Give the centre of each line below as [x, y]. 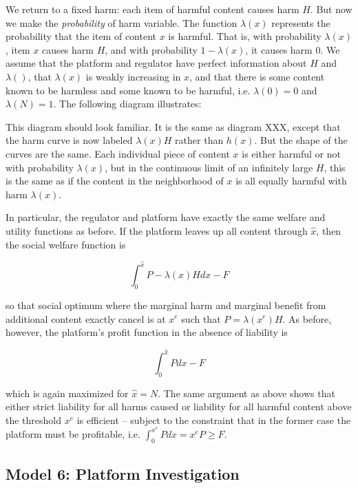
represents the [301, 22]
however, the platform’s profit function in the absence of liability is [147, 332]
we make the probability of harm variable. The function [122, 22]
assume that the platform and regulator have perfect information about [156, 63]
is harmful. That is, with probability [245, 36]
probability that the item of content [81, 36]
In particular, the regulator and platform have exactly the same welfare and [166, 217]
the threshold [34, 420]
